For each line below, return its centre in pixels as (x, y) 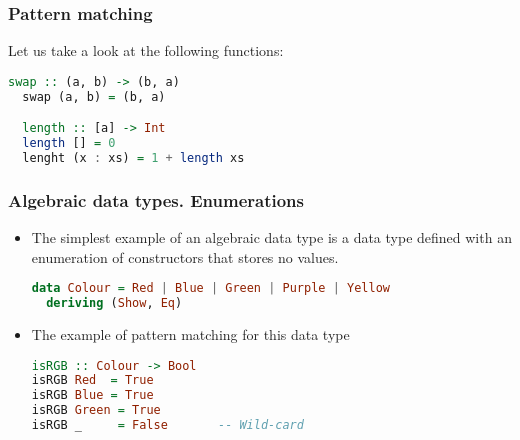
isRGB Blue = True (92, 395)
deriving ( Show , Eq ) (114, 303)
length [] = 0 (69, 143)
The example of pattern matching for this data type (190, 334)
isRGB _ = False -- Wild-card (167, 425)
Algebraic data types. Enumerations (156, 199)
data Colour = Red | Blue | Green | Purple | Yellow (210, 288)
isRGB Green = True (96, 410)
